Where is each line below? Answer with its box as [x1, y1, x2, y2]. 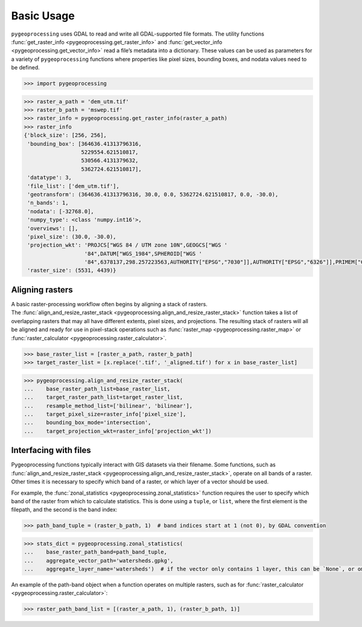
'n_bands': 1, [27, 199, 69, 207]
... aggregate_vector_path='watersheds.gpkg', [24, 557, 174, 564]
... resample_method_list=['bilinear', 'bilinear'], [24, 402, 193, 409]
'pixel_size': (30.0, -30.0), [27, 233, 117, 240]
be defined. [11, 64, 40, 71]
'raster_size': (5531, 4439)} [27, 267, 117, 274]
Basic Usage [11, 9, 75, 22]
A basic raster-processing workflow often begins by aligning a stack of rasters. [11, 300, 208, 307]
